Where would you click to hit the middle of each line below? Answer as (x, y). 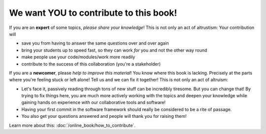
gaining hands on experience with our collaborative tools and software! (94, 103)
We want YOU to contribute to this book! (93, 13)
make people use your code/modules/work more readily (78, 57)
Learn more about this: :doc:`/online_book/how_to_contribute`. (72, 125)
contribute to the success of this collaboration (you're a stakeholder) (91, 64)
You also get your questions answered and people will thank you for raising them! (104, 116)
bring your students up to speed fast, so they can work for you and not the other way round (114, 50)
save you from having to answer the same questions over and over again (95, 43)
